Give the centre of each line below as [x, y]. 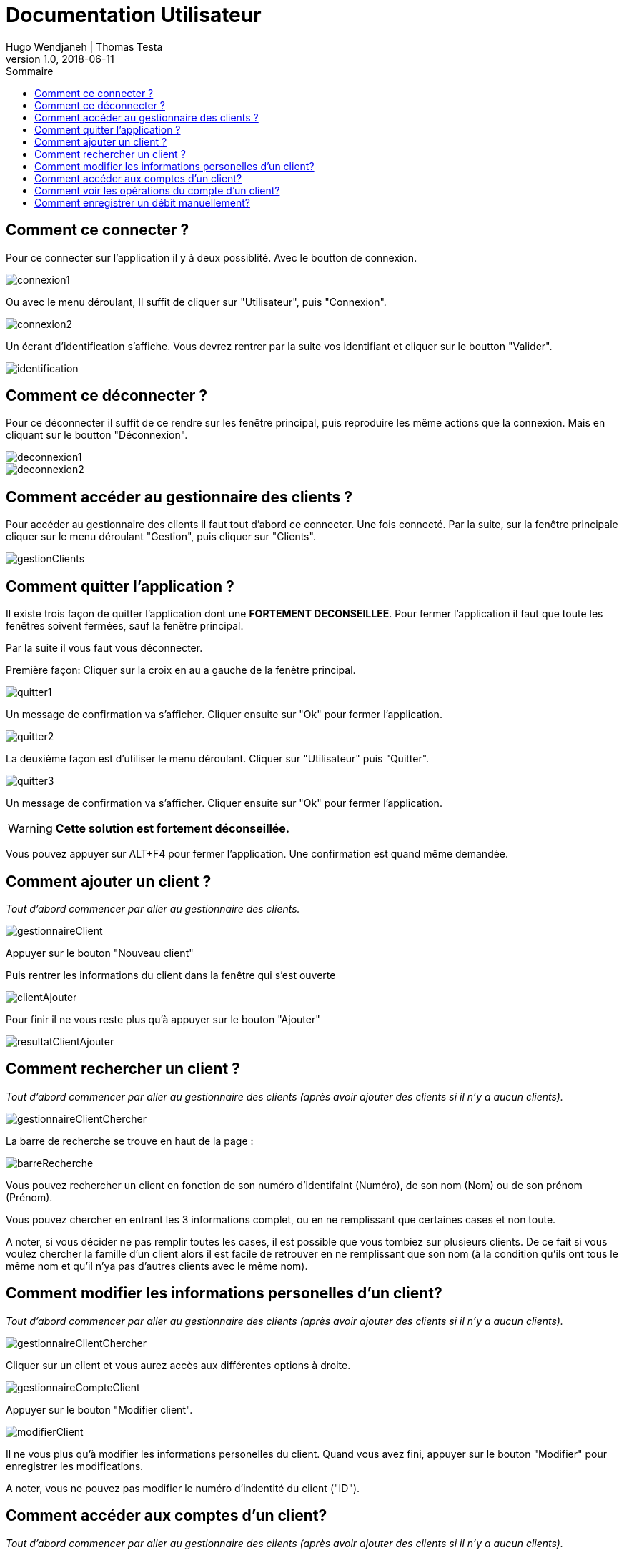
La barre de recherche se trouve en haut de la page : [130, 1141]
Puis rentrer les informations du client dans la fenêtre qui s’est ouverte [171, 975]
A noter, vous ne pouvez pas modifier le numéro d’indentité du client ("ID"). [183, 1488]
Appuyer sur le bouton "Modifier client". [99, 1409]
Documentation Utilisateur [134, 15]
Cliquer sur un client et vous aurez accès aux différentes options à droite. [178, 1365]
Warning [30, 829]
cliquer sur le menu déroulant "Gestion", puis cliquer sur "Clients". [161, 537]
